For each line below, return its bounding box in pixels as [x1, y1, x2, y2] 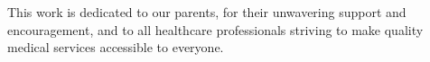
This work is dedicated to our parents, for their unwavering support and [7, 3, 407, 21]
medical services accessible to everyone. [7, 38, 224, 57]
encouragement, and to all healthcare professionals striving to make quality [7, 20, 424, 39]
